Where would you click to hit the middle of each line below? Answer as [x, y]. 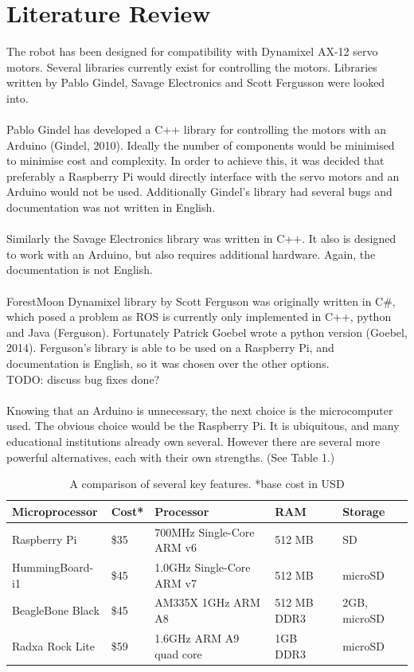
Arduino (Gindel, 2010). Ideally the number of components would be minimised [201, 145]
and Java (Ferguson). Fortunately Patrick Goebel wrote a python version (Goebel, [207, 332]
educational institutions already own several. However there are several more [193, 441]
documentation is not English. [80, 270]
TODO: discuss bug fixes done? [83, 379]
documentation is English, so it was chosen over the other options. [168, 363]
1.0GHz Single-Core [203, 567]
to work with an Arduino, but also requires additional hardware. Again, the [191, 254]
